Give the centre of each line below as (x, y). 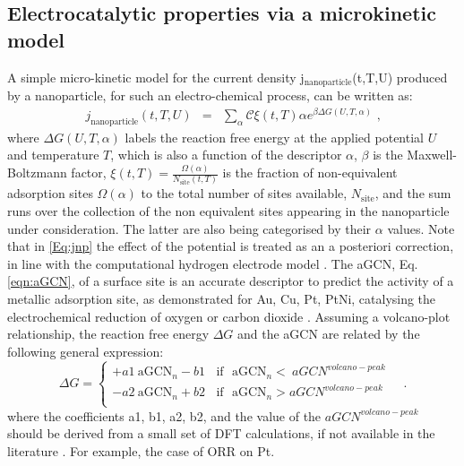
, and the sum (413, 193)
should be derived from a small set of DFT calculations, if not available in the (221, 433)
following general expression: (86, 351)
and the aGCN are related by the (329, 334)
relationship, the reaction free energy (108, 334)
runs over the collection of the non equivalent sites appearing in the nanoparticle (228, 210)
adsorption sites (50, 193)
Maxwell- (432, 155)
